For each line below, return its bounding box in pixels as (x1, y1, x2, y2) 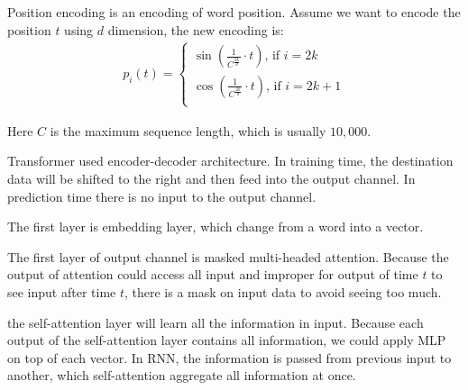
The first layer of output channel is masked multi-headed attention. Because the (7, 247, 449, 266)
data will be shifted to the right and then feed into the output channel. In (7, 168, 416, 187)
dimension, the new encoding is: (107, 20, 284, 39)
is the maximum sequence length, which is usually (50, 121, 326, 140)
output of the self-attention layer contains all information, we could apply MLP (7, 331, 446, 349)
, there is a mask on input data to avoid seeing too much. (124, 282, 442, 301)
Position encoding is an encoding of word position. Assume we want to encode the (7, 3, 461, 21)
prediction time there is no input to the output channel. (7, 186, 317, 205)
